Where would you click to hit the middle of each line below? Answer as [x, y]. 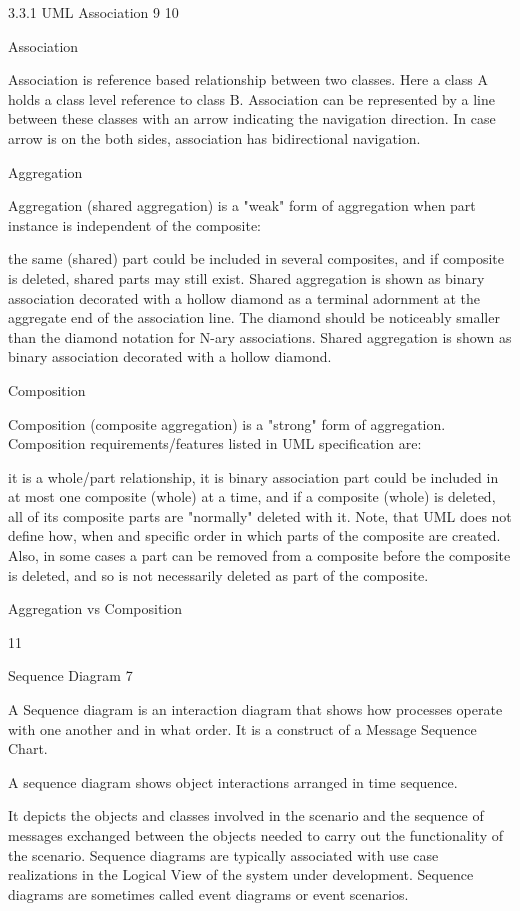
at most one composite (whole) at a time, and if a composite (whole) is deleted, [252, 496]
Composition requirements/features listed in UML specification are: [215, 443]
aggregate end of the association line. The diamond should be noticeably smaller [254, 317]
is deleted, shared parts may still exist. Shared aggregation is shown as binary [246, 277]
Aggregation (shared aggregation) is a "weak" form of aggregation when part [242, 205]
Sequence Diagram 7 [70, 675]
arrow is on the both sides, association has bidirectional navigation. [214, 137]
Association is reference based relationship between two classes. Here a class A [248, 79]
